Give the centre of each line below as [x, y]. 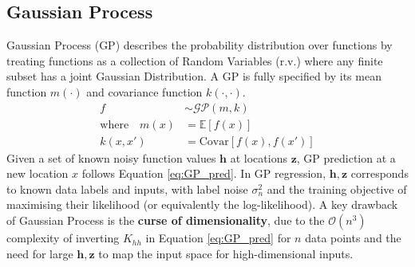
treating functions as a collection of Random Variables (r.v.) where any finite [195, 60]
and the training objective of [337, 188]
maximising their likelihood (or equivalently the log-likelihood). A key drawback [202, 204]
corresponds [379, 173]
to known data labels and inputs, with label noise [127, 188]
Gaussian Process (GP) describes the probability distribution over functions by [200, 45]
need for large [40, 253]
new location [38, 173]
